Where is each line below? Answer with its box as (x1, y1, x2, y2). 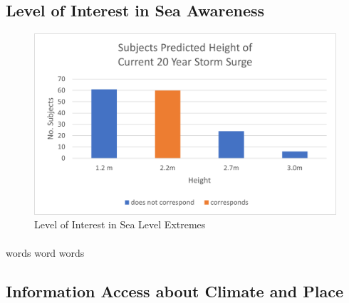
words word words (6, 245, 85, 260)
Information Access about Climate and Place (6, 280, 343, 302)
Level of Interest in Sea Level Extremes (34, 217, 206, 232)
